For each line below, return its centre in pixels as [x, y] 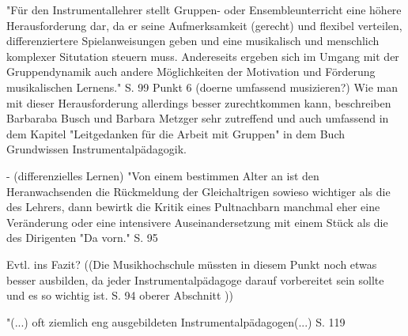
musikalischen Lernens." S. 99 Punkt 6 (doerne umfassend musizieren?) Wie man [202, 87]
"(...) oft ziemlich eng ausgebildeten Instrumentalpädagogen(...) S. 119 [176, 321]
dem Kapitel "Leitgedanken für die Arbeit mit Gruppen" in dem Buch [176, 133]
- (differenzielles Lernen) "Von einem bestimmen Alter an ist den [163, 175]
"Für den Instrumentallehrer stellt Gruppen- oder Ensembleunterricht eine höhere [204, 9]
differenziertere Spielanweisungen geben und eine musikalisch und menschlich [193, 41]
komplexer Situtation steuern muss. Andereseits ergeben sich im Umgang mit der [203, 56]
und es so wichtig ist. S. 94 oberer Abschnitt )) [120, 295]
